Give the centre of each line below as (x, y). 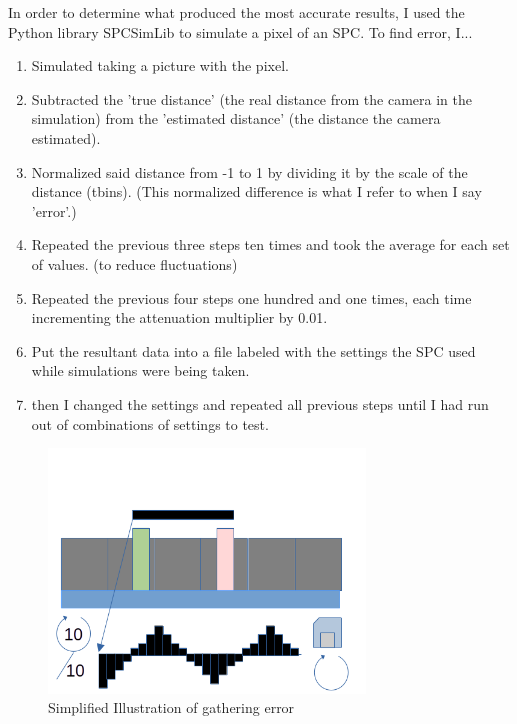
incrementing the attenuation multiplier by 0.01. (179, 317)
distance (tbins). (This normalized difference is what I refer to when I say (256, 191)
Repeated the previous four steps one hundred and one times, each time (251, 297)
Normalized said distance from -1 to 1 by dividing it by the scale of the (249, 171)
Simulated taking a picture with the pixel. (160, 65)
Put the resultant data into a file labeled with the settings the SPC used (253, 350)
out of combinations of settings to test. (150, 423)
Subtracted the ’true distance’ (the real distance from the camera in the (251, 98)
